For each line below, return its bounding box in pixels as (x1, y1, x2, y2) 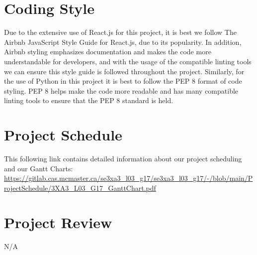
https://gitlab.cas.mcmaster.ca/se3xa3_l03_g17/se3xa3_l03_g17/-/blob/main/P (4, 173, 253, 183)
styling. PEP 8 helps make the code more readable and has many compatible (4, 85, 239, 96)
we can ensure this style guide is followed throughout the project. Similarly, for (4, 66, 245, 76)
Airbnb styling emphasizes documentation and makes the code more (4, 46, 211, 57)
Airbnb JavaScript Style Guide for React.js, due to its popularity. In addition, (4, 36, 242, 47)
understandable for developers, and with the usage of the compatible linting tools (4, 56, 252, 66)
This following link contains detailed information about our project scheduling (4, 153, 242, 163)
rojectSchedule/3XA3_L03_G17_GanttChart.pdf (4, 182, 156, 193)
